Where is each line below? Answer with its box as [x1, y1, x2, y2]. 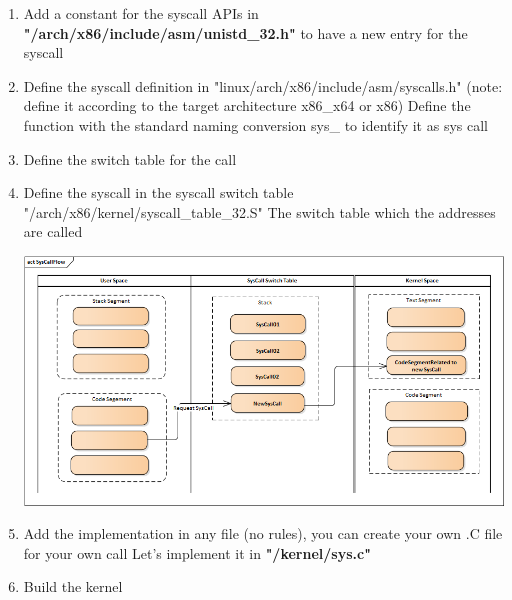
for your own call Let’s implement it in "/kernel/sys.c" [23, 542, 371, 563]
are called [23, 221, 83, 242]
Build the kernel [23, 576, 123, 597]
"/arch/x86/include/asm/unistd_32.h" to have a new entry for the [23, 22, 468, 43]
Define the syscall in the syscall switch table [23, 182, 294, 203]
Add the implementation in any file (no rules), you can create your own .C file [23, 523, 503, 544]
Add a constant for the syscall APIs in [23, 3, 259, 23]
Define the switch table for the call [23, 148, 237, 169]
